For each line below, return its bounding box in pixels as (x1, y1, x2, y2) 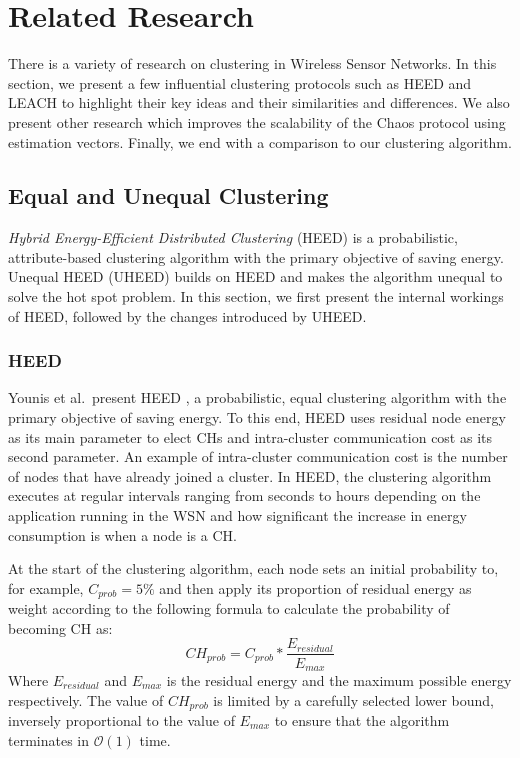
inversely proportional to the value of (8, 710, 235, 731)
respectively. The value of (8, 689, 164, 710)
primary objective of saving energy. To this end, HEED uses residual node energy (8, 407, 506, 428)
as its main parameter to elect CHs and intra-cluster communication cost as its (8, 426, 493, 447)
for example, (8, 577, 84, 598)
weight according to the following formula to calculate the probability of (8, 598, 450, 619)
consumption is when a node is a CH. (8, 524, 237, 545)
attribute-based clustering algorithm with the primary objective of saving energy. (8, 246, 504, 267)
